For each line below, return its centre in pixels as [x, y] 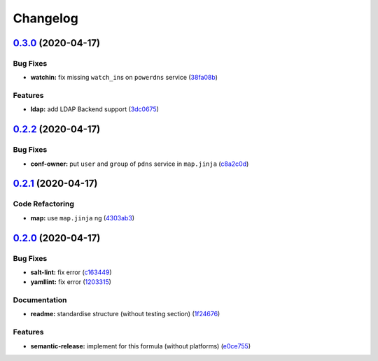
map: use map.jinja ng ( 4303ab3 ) [83, 218]
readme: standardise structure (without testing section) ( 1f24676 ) [125, 314]
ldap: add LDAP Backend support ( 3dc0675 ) [94, 109]
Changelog [45, 18]
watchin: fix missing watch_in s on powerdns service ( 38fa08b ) [124, 78]
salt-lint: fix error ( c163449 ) [71, 272]
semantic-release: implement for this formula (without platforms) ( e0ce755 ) [141, 346]
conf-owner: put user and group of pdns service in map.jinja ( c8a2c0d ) [140, 164]
